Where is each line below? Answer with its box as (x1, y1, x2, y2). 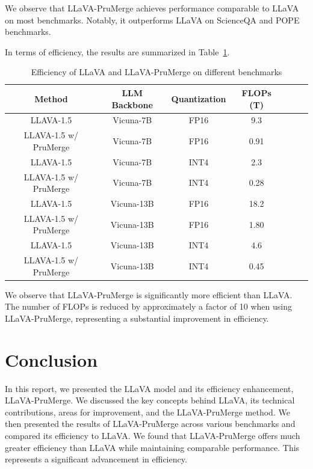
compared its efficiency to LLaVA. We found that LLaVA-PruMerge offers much (5, 429, 300, 442)
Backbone (111, 98, 153, 111)
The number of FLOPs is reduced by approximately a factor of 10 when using (5, 300, 292, 313)
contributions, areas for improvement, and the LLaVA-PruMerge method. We (5, 405, 290, 418)
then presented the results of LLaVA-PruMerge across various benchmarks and (5, 417, 296, 430)
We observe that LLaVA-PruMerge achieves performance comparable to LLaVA (5, 2, 299, 14)
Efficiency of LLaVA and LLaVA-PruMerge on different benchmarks (31, 66, 282, 78)
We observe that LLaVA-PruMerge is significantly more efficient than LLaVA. (5, 288, 293, 301)
